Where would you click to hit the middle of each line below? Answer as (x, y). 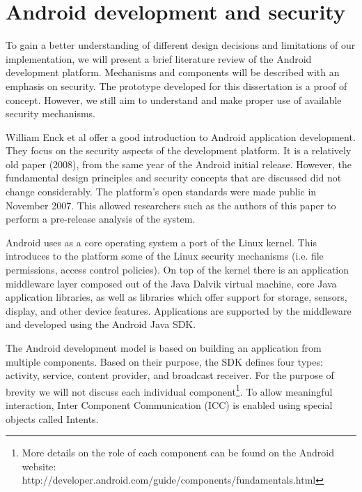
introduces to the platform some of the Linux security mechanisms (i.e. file (165, 256)
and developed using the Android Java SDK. (101, 324)
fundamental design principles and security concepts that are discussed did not (174, 178)
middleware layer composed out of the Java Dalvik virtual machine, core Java (171, 283)
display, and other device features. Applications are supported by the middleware (179, 310)
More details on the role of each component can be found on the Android (178, 453)
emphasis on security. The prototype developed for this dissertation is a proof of (176, 85)
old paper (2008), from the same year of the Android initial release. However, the (179, 164)
